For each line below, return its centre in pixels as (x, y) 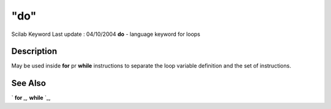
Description (34, 51)
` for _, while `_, (31, 98)
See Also (29, 83)
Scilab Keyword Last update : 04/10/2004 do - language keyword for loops (106, 34)
